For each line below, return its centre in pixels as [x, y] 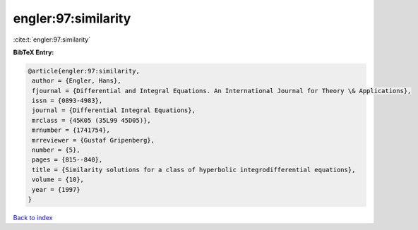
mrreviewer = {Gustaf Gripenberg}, [94, 140]
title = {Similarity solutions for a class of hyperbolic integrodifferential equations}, [194, 170]
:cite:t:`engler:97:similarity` [52, 40]
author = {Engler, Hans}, [77, 81]
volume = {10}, [58, 180]
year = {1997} [56, 189]
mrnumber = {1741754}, [71, 130]
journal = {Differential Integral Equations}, [114, 110]
